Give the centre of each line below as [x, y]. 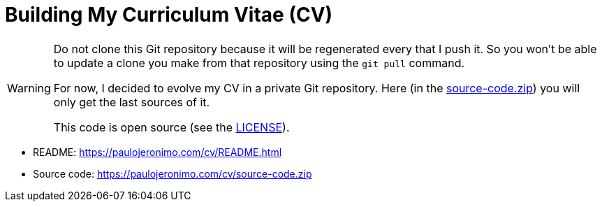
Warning [29, 88]
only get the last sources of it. [132, 102]
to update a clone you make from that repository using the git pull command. [259, 63]
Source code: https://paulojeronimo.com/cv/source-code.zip [172, 173]
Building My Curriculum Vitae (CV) [169, 15]
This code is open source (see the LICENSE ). [171, 127]
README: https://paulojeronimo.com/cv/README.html [157, 152]
